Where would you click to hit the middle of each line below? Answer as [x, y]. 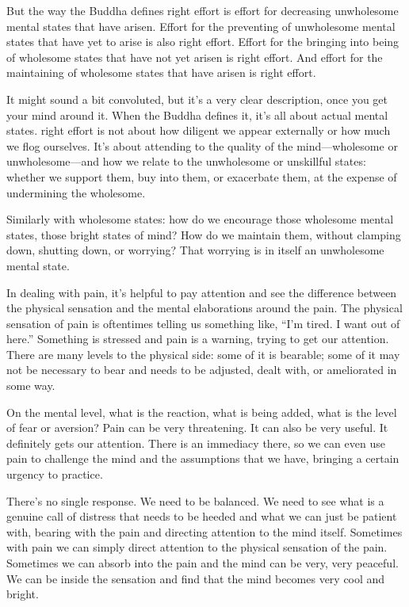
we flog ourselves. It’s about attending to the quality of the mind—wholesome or [202, 145]
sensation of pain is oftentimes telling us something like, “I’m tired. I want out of [203, 323]
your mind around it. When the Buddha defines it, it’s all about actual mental [197, 115]
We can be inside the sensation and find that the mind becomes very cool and [196, 578]
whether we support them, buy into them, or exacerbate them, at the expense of [202, 176]
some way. [31, 386]
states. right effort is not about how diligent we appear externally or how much [199, 130]
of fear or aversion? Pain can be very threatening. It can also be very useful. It [197, 428]
